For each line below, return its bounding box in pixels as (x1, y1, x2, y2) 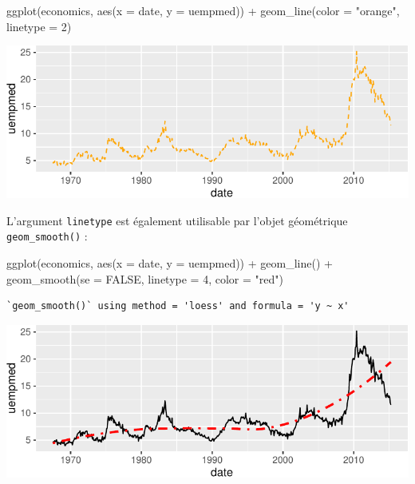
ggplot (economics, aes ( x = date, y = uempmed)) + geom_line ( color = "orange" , (6, 2, 400, 18)
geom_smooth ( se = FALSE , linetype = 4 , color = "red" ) (6, 270, 283, 287)
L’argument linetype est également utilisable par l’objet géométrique (6, 212, 348, 228)
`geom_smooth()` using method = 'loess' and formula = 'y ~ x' (6, 300, 350, 312)
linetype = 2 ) (6, 18, 72, 34)
